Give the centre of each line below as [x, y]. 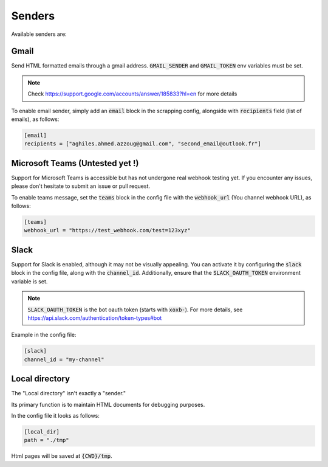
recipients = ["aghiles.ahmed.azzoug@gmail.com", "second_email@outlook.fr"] [142, 144]
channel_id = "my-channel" [64, 359]
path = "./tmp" [46, 440]
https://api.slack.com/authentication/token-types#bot [95, 318]
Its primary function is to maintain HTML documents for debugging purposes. [108, 404]
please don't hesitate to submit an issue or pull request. [81, 186]
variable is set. [29, 281]
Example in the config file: [44, 335]
